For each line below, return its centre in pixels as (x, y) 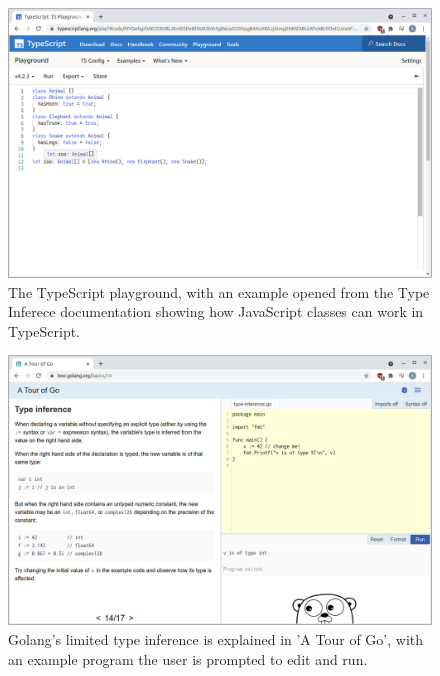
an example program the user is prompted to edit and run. (188, 658)
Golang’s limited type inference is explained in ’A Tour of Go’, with (216, 638)
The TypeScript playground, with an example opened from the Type (219, 291)
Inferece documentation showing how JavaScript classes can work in (216, 311)
